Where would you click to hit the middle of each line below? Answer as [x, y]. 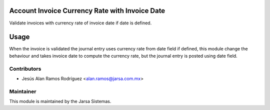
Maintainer [23, 91]
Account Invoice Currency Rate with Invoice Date [87, 11]
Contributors [25, 69]
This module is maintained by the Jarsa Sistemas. [60, 102]
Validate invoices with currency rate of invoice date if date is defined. [80, 23]
